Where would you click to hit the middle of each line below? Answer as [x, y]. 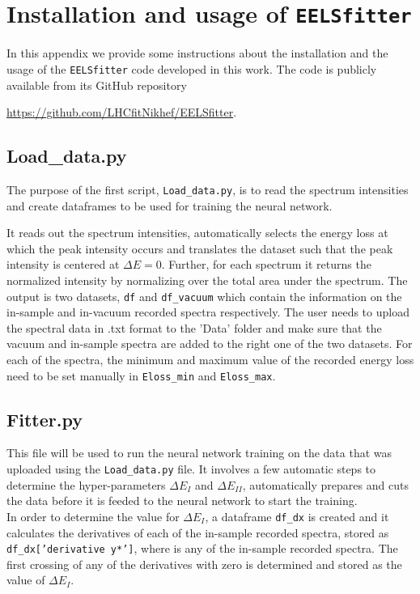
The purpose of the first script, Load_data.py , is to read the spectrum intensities [208, 189]
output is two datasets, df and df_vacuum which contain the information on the [204, 296]
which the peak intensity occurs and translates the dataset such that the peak [200, 248]
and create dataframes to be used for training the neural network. [170, 205]
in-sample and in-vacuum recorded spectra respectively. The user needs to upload [208, 312]
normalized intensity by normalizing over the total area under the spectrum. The [207, 280]
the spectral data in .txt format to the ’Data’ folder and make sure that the [194, 327]
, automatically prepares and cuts [325, 484]
